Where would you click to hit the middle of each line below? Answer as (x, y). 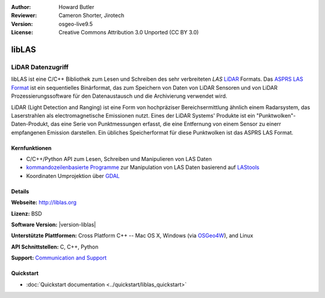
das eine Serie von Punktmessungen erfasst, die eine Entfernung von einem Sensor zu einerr (166, 124)
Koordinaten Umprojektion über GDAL (73, 176)
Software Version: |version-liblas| (54, 225)
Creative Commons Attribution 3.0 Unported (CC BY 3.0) (129, 33)
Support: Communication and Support (59, 258)
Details (20, 191)
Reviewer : (24, 16)
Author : (21, 7)
